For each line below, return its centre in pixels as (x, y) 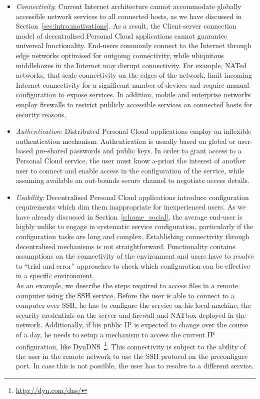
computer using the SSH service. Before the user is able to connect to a (125, 295)
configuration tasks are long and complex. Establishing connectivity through (132, 236)
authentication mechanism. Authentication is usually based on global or (125, 141)
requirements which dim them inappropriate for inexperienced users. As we (131, 207)
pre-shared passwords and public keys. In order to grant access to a (138, 151)
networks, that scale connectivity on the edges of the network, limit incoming (134, 75)
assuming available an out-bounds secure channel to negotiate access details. (133, 180)
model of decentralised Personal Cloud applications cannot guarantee (121, 35)
